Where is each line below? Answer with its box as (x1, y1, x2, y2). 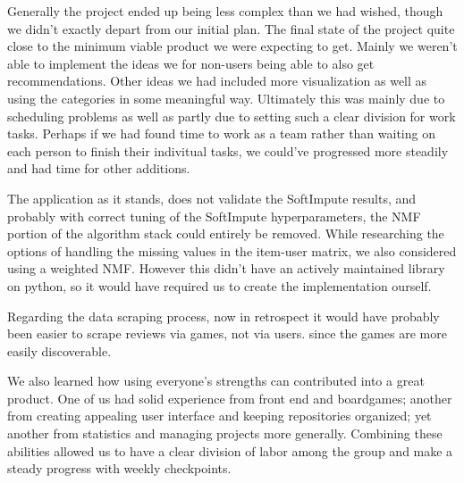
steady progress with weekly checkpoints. (7, 459, 232, 478)
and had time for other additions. (7, 159, 190, 178)
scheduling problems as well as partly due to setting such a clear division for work (7, 106, 456, 125)
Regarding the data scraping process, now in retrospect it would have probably (7, 306, 440, 325)
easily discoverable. (7, 341, 112, 360)
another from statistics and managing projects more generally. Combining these (7, 424, 443, 443)
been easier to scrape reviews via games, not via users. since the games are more (7, 324, 447, 343)
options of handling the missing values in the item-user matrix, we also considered (7, 241, 457, 260)
